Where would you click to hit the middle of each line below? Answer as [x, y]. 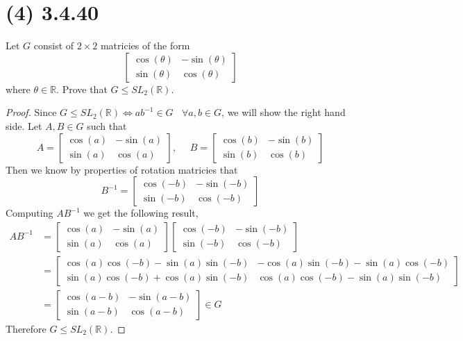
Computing [30, 213]
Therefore [26, 328]
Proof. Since [31, 112]
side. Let [24, 125]
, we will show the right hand [284, 112]
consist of [54, 45]
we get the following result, [141, 213]
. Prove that [82, 89]
